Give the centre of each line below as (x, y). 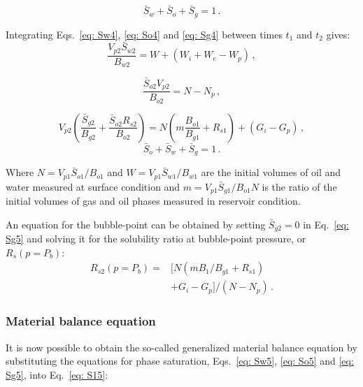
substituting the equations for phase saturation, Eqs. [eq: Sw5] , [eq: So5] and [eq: (180, 361)
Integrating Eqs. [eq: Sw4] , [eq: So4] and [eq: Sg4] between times (144, 34)
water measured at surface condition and (93, 186)
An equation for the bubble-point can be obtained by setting (136, 224)
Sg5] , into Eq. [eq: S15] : (57, 374)
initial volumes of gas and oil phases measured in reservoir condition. (153, 201)
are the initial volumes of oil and (271, 172)
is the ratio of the (299, 186)
